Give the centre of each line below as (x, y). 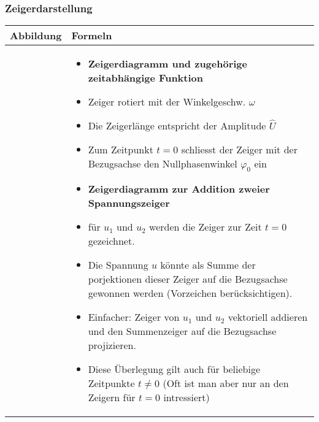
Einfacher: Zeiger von (134, 317)
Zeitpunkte (111, 383)
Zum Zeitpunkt (121, 150)
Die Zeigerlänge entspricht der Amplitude (177, 126)
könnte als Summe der (208, 265)
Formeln (92, 36)
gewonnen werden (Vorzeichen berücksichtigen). (190, 293)
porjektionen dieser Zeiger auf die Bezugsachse (188, 279)
